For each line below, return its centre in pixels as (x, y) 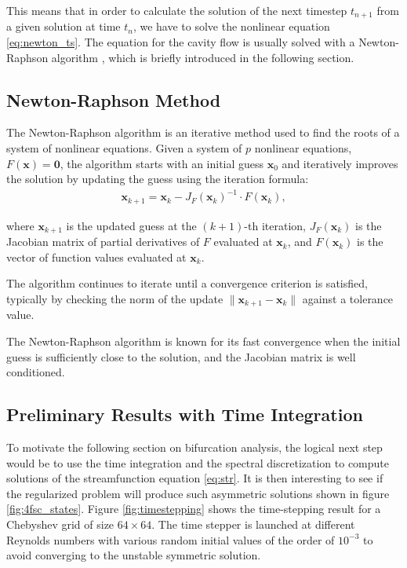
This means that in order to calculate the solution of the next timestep (177, 10)
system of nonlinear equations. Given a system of (124, 148)
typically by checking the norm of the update (115, 299)
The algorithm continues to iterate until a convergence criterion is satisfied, (187, 283)
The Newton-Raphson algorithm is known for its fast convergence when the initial (203, 341)
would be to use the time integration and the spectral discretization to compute (198, 462)
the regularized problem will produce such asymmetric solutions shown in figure (198, 493)
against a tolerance (348, 299)
